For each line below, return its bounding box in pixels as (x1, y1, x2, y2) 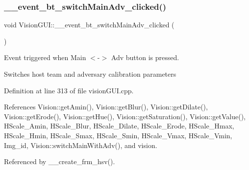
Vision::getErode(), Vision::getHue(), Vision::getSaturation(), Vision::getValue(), (4, 111, 246, 121)
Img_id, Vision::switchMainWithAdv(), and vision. (4, 140, 157, 150)
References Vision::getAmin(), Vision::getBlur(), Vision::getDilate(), (4, 102, 208, 112)
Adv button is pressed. (111, 52, 179, 63)
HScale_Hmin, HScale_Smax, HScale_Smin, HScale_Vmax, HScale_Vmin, (4, 130, 232, 140)
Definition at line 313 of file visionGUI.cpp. (4, 85, 134, 95)
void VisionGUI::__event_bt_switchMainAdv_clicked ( (4, 20, 174, 30)
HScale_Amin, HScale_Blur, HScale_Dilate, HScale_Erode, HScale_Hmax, (4, 121, 234, 131)
